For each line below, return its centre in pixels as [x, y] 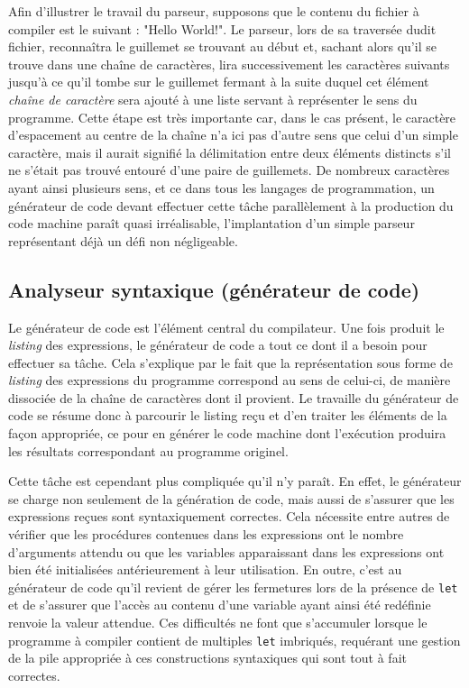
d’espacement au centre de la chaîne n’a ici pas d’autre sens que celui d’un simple [233, 135]
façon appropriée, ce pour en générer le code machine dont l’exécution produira [227, 433]
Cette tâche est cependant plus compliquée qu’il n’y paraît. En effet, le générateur [235, 481]
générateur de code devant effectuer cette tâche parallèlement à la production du [231, 205]
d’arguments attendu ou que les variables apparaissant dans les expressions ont [226, 551]
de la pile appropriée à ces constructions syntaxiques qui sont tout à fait [207, 658]
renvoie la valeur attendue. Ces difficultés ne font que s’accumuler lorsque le [218, 623]
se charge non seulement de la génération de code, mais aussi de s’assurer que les [231, 498]
